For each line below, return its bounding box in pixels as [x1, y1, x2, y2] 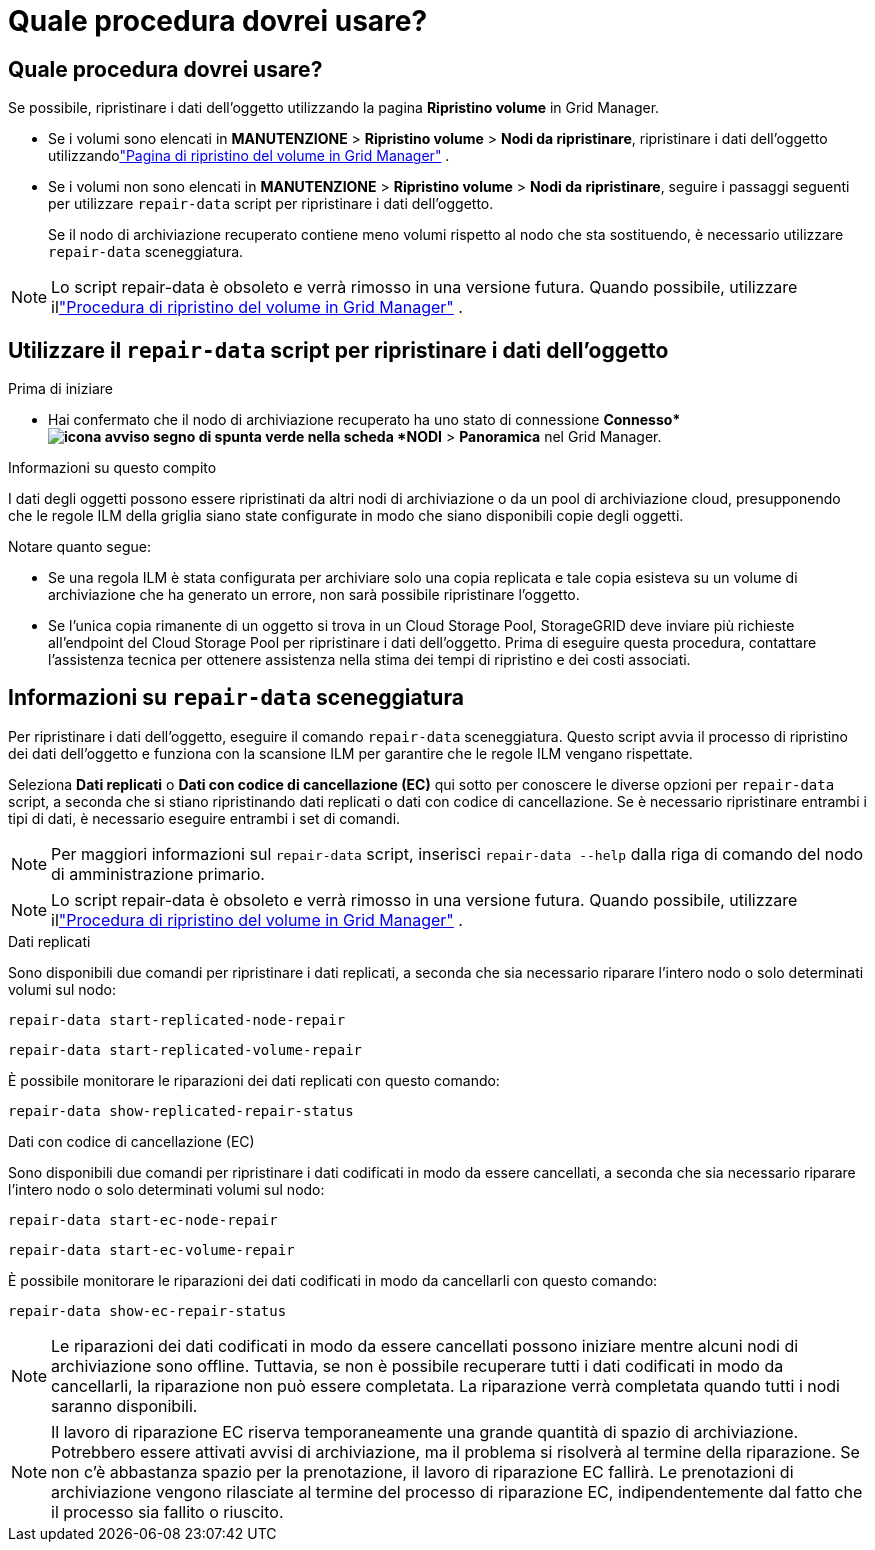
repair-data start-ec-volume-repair [8, 1241, 295, 1258]
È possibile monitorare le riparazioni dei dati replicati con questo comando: [8, 1071, 500, 1089]
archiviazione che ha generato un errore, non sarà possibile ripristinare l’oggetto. [48, 586, 580, 604]
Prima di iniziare [8, 380, 113, 398]
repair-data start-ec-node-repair [8, 1211, 278, 1228]
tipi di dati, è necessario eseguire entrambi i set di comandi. [8, 809, 401, 827]
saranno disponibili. [51, 1395, 198, 1416]
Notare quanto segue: [8, 538, 151, 556]
